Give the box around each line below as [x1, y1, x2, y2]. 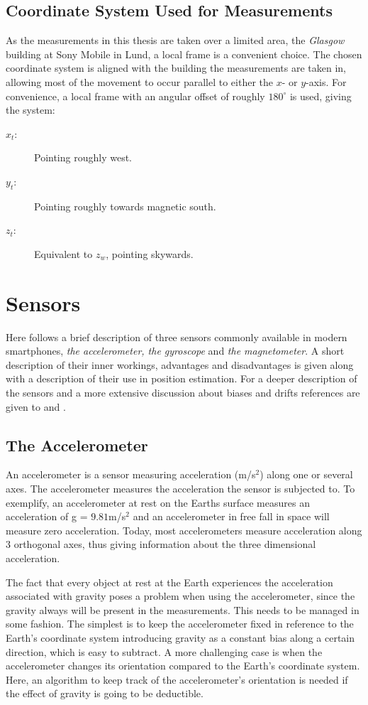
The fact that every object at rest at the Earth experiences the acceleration [6, 574, 333, 589]
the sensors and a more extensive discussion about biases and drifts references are [6, 385, 360, 400]
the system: [6, 102, 55, 117]
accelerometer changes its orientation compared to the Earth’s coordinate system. [6, 658, 360, 673]
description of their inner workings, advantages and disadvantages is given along [6, 357, 354, 372]
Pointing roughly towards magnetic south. [34, 198, 216, 213]
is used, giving [289, 88, 352, 103]
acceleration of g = [6, 509, 88, 524]
